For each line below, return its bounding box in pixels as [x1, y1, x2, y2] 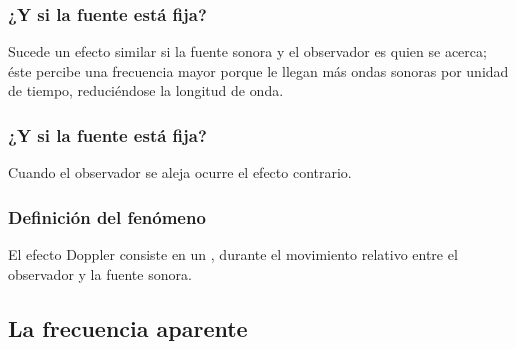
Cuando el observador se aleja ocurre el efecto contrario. [8, 162, 352, 183]
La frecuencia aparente [8, 312, 248, 343]
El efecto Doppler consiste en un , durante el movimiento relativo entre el [8, 244, 458, 265]
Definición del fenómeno [8, 204, 206, 229]
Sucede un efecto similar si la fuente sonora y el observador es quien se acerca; [8, 41, 487, 62]
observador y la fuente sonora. [8, 263, 192, 284]
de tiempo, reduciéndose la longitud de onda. [8, 80, 284, 101]
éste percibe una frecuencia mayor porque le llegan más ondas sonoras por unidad [8, 60, 509, 81]
